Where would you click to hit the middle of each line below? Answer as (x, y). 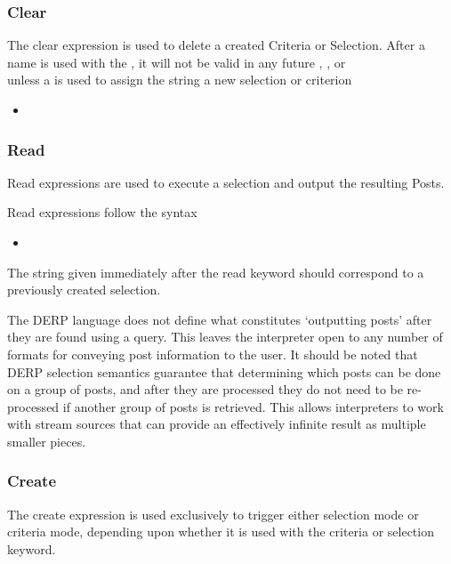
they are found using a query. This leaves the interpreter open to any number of (225, 337)
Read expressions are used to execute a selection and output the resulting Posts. (226, 182)
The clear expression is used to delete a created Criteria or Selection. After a (216, 45)
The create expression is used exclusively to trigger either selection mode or (213, 514)
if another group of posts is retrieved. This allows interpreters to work (253, 406)
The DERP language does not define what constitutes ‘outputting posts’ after (220, 319)
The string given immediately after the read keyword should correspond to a (216, 272)
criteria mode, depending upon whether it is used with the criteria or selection (221, 532)
